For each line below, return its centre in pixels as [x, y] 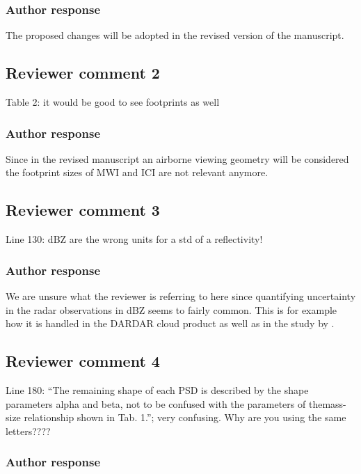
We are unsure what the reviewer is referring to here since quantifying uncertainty [181, 296]
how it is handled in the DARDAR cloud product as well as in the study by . [170, 323]
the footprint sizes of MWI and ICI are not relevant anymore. [137, 172]
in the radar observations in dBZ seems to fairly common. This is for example [171, 309]
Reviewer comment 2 [83, 73]
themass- [327, 403]
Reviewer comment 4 [83, 361]
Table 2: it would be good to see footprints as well [113, 102]
